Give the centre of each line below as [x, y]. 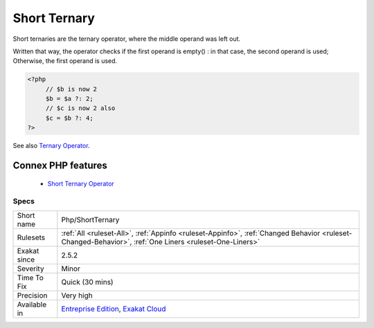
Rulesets [31, 237]
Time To [30, 277]
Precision [32, 295]
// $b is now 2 [71, 89]
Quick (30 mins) [87, 282]
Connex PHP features [60, 166]
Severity [30, 268]
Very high [77, 295]
